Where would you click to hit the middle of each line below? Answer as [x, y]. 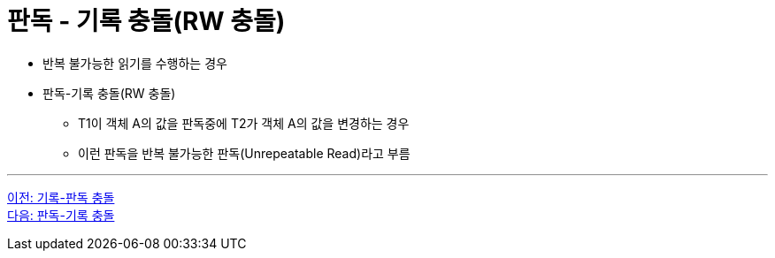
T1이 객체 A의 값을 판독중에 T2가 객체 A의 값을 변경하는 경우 [244, 123]
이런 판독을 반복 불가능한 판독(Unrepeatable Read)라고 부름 [244, 153]
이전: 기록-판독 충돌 [61, 197]
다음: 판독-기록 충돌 [61, 215]
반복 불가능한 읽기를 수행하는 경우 [135, 63]
